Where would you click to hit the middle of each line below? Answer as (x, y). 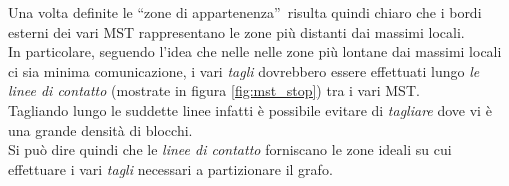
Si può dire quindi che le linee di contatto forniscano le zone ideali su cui (230, 149)
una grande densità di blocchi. (100, 129)
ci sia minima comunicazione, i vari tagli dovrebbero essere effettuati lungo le (244, 70)
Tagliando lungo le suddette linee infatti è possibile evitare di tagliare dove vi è (250, 109)
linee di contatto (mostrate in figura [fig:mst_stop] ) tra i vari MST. (214, 90)
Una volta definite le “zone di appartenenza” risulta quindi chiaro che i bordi (245, 12)
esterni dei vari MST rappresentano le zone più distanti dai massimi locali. (236, 31)
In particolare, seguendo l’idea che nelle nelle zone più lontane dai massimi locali (255, 51)
